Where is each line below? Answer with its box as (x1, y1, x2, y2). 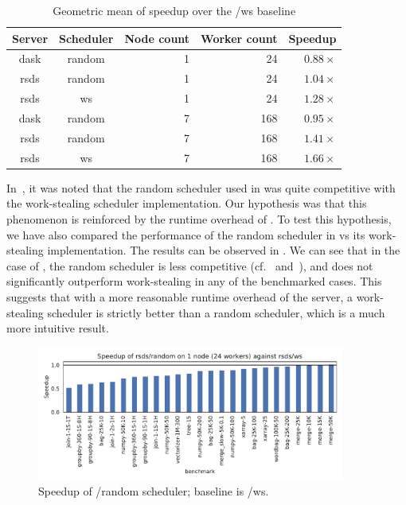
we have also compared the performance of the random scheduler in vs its (6, 226, 365, 243)
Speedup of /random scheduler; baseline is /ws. (38, 483, 269, 499)
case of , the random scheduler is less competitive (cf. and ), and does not (6, 257, 373, 274)
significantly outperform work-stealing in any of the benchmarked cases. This (6, 273, 382, 289)
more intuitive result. (6, 320, 109, 336)
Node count (124, 29, 190, 46)
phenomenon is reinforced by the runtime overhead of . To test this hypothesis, (6, 210, 392, 227)
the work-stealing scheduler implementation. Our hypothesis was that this (6, 195, 367, 212)
